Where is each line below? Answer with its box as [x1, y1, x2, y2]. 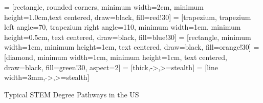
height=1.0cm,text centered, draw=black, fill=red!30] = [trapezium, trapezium [4, 11, 251, 22]
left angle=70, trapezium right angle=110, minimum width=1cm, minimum [4, 22, 241, 32]
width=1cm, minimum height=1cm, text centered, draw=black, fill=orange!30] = [4, 42, 259, 52]
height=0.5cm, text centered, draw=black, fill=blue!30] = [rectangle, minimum [4, 31, 251, 42]
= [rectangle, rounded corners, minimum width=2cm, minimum [4, 2, 204, 12]
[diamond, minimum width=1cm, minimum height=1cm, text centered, [4, 51, 227, 62]
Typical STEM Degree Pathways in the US [4, 89, 139, 99]
